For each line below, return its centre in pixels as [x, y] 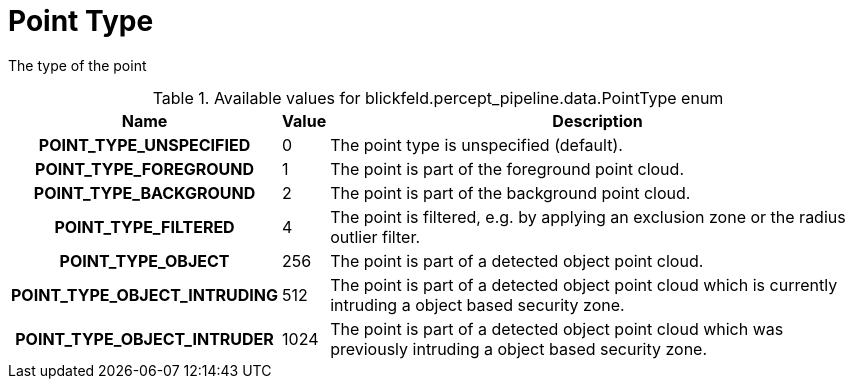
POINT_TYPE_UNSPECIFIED [144, 144]
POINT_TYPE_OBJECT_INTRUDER [144, 338]
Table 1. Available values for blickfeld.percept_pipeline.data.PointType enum [438, 97]
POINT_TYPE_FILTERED [144, 226]
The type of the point [77, 65]
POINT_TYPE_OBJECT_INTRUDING [145, 294]
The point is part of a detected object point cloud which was [557, 328]
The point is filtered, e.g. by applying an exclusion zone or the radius [588, 216]
